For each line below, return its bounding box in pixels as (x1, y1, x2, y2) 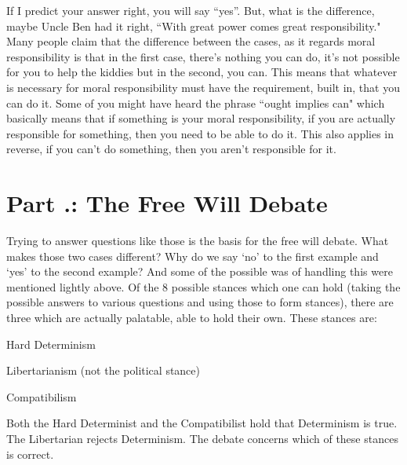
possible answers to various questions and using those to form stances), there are (6, 294, 394, 310)
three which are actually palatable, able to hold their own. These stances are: (6, 309, 377, 326)
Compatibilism (6, 388, 77, 405)
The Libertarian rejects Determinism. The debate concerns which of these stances (6, 430, 398, 446)
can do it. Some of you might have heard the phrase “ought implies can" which (6, 94, 385, 111)
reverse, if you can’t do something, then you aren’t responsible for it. (6, 141, 336, 157)
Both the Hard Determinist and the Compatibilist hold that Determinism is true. (6, 415, 398, 431)
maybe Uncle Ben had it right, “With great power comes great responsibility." (6, 17, 381, 34)
